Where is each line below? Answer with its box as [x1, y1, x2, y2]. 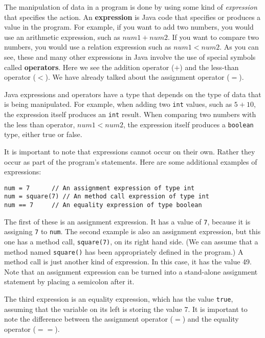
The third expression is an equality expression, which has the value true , [4, 294, 233, 304]
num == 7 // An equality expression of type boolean [4, 201, 202, 209]
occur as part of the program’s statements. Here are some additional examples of [4, 156, 257, 167]
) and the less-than [180, 61, 239, 72]
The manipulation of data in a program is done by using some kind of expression [4, 2, 257, 12]
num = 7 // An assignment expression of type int [4, 184, 195, 192]
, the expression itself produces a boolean [123, 119, 254, 129]
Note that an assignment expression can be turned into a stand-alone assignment [4, 266, 258, 277]
